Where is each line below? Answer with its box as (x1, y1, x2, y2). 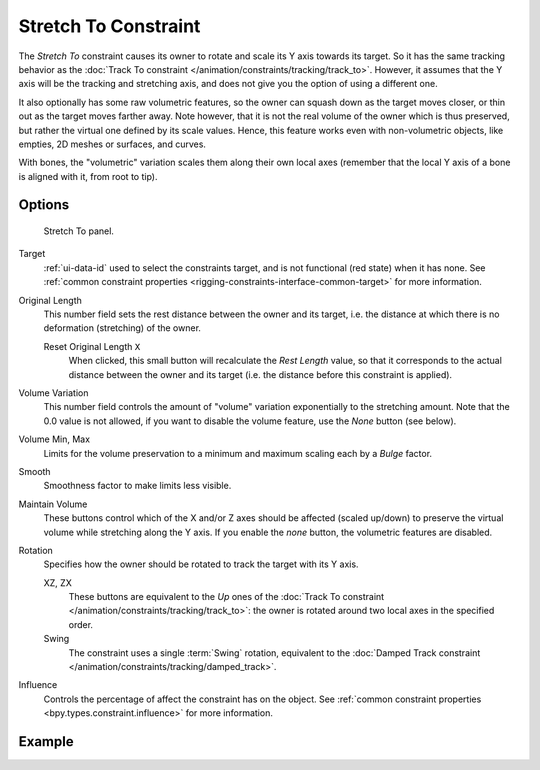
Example (18, 733, 74, 750)
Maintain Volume (18, 498, 88, 510)
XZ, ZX (43, 576, 72, 589)
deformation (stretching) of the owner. (43, 322, 202, 334)
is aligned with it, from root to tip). (18, 170, 158, 182)
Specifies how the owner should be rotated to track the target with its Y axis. (43, 558, 359, 570)
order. (68, 618, 94, 630)
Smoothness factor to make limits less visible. (43, 480, 232, 492)
